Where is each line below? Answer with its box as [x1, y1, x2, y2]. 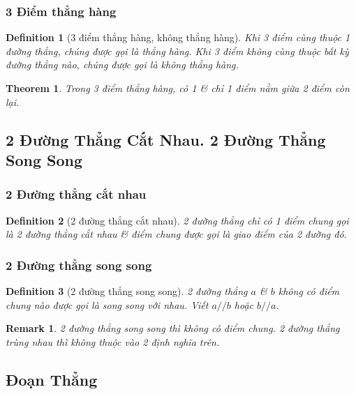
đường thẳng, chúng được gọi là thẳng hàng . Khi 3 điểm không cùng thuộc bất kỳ [6, 43, 349, 58]
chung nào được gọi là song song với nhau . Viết [6, 297, 209, 312]
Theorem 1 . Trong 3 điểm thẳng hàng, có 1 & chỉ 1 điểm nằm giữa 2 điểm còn [6, 81, 350, 95]
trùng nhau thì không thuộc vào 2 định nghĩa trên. [6, 334, 220, 349]
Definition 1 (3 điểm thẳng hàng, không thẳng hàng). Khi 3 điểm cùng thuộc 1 [6, 30, 350, 45]
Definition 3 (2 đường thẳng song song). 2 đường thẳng [6, 283, 248, 298]
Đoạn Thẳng [6, 368, 98, 390]
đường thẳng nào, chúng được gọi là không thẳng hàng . [6, 57, 239, 72]
